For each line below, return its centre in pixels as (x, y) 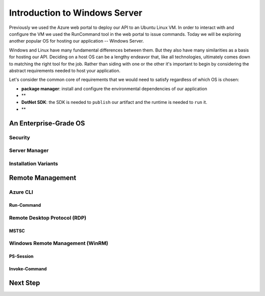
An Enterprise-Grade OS (47, 123)
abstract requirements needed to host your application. (65, 71)
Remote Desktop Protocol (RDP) (48, 218)
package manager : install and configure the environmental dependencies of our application (114, 89)
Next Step (25, 283)
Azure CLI (21, 192)
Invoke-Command (28, 269)
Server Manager (29, 150)
